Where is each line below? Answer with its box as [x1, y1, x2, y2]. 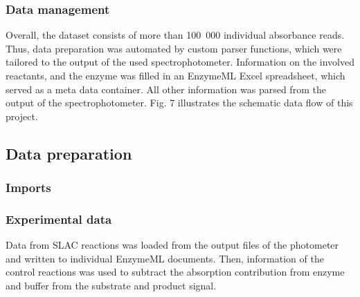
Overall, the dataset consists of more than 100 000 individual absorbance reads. [6, 28, 345, 42]
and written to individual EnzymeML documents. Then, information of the [6, 251, 324, 265]
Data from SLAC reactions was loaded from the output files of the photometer [6, 238, 339, 252]
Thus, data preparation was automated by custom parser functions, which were [6, 41, 342, 55]
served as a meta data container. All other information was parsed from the [6, 82, 326, 96]
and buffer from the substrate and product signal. [6, 278, 217, 292]
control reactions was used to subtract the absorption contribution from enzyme [6, 265, 345, 279]
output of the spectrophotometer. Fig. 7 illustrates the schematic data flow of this [6, 95, 353, 110]
